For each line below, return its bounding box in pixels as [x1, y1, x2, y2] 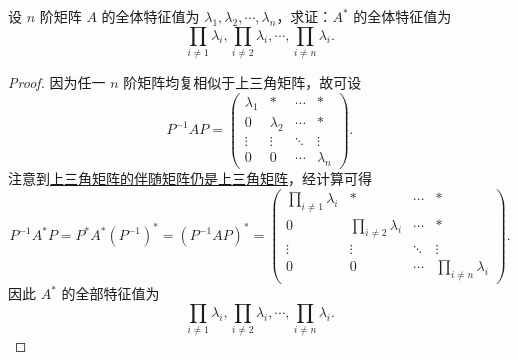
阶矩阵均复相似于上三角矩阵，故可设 [123, 71, 362, 92]
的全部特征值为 [61, 283, 160, 304]
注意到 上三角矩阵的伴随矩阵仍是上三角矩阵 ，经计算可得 [8, 168, 372, 189]
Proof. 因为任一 [8, 71, 106, 92]
